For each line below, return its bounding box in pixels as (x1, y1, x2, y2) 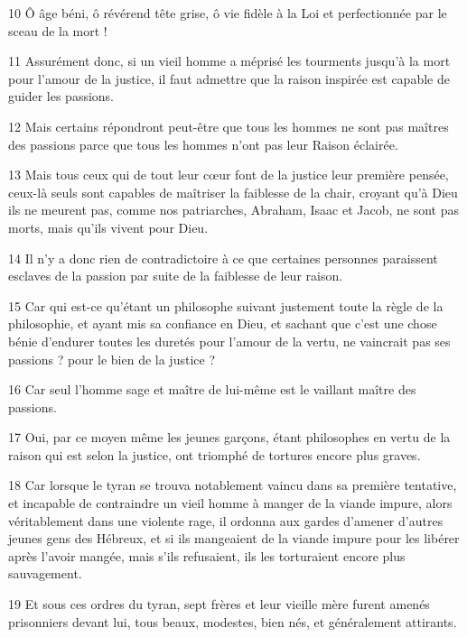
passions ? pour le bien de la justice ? (8, 349, 215, 368)
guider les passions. (8, 87, 115, 106)
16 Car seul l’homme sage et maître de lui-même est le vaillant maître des (8, 380, 416, 399)
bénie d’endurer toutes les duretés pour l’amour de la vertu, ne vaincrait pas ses (8, 331, 451, 350)
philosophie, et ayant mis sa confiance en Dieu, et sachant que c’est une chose (8, 314, 437, 333)
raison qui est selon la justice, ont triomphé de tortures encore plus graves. (8, 445, 421, 464)
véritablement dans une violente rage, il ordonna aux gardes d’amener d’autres (8, 511, 444, 530)
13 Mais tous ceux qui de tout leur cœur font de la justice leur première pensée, (8, 165, 449, 184)
